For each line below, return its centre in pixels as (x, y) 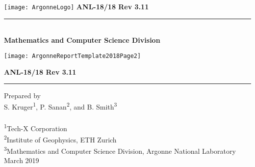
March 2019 (22, 160)
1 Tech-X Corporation (36, 127)
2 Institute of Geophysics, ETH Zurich (60, 139)
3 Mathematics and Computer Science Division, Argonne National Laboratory (120, 150)
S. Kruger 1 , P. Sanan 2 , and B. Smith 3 (61, 106)
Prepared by (22, 96)
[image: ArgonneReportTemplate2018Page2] (73, 56)
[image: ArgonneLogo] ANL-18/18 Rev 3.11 (76, 6)
